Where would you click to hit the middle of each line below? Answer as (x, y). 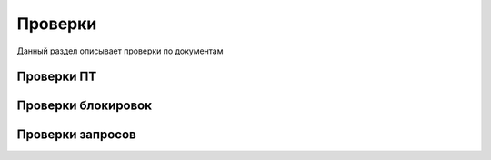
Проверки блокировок (84, 106)
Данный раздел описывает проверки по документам (120, 51)
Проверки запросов (76, 135)
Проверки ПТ (57, 77)
